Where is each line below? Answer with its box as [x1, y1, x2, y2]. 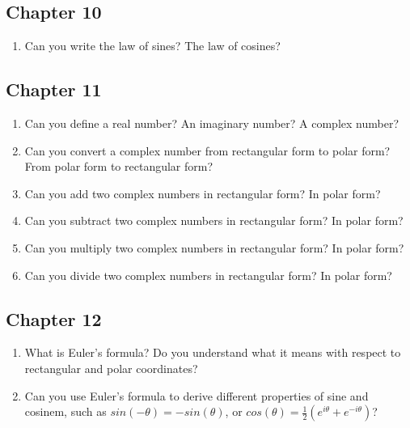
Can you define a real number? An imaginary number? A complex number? [24, 115, 399, 131]
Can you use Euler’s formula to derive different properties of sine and [24, 387, 369, 404]
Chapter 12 [6, 306, 102, 331]
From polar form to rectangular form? [24, 158, 213, 175]
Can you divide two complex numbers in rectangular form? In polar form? [24, 266, 392, 283]
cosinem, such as [24, 403, 107, 420]
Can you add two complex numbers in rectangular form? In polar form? [24, 184, 381, 201]
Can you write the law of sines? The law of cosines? [24, 37, 281, 54]
